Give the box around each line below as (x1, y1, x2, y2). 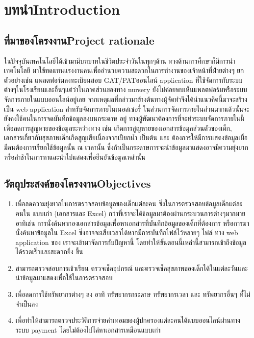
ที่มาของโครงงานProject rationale (4, 32, 154, 48)
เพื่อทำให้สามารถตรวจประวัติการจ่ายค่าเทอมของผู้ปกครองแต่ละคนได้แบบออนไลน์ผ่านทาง (15, 315, 240, 325)
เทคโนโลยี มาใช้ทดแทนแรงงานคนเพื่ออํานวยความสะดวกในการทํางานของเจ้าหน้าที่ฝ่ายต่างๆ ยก (4, 65, 244, 75)
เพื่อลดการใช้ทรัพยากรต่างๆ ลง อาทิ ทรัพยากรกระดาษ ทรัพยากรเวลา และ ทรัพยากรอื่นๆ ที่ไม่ (15, 289, 251, 299)
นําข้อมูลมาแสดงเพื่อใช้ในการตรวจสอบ (15, 272, 113, 283)
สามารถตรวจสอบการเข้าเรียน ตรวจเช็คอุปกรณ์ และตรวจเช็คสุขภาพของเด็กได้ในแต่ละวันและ (15, 263, 248, 273)
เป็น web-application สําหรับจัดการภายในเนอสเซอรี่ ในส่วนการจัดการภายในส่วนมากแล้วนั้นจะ (4, 103, 250, 114)
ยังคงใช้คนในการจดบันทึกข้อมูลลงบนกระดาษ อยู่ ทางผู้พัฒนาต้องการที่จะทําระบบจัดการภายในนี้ (4, 113, 245, 123)
